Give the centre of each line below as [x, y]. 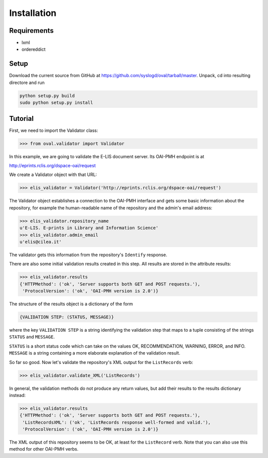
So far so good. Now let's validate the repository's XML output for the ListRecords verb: [101, 362]
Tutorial [22, 119]
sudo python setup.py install [56, 103]
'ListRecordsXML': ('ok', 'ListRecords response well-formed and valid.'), [117, 422]
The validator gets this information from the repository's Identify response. [88, 255]
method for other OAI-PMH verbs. [44, 449]
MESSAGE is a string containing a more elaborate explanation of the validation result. [95, 353]
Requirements [32, 31]
